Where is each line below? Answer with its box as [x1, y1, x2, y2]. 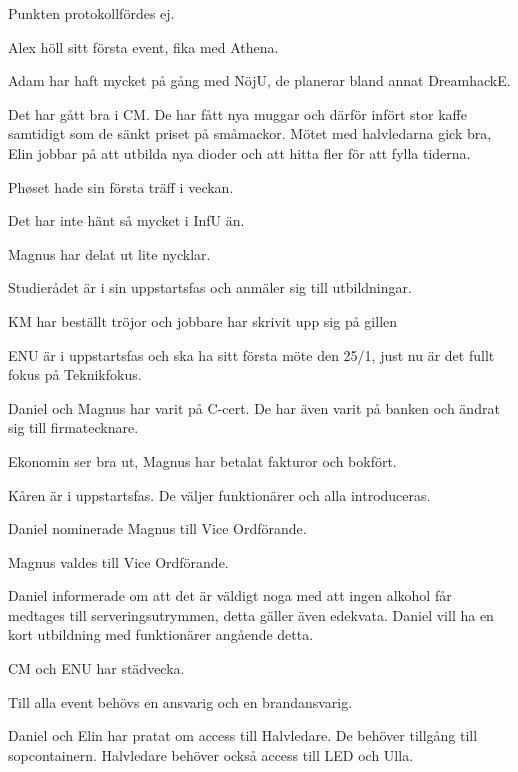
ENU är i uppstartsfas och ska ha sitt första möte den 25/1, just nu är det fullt [8, 344, 495, 365]
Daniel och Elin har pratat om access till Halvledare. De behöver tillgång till [8, 725, 478, 746]
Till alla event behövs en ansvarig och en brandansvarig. [8, 691, 353, 712]
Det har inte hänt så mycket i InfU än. [8, 210, 245, 231]
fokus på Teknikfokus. [8, 364, 142, 385]
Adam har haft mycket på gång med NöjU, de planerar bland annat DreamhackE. [8, 70, 511, 91]
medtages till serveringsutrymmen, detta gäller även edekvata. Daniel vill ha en [8, 604, 494, 625]
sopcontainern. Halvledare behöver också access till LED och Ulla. [8, 744, 414, 765]
